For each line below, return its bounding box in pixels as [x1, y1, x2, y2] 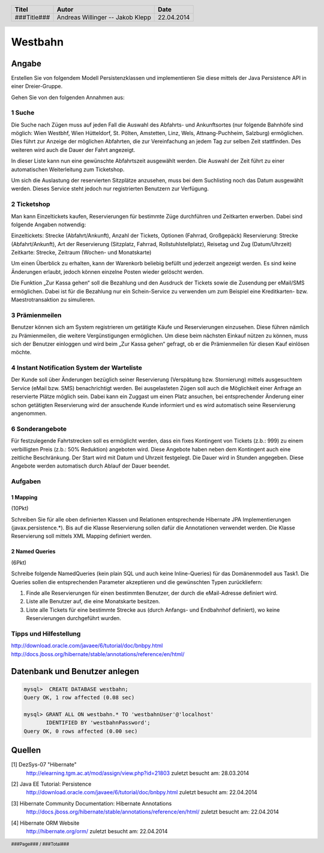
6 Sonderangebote [11, 424, 67, 433]
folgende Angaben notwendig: [11, 221, 86, 228]
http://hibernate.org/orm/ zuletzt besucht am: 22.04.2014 [26, 827, 168, 834]
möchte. [11, 349, 32, 356]
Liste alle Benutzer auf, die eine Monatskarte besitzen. [26, 598, 160, 605]
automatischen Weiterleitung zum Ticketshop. [11, 166, 125, 173]
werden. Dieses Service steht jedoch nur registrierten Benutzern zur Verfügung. [11, 185, 209, 192]
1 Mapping [11, 493, 38, 501]
